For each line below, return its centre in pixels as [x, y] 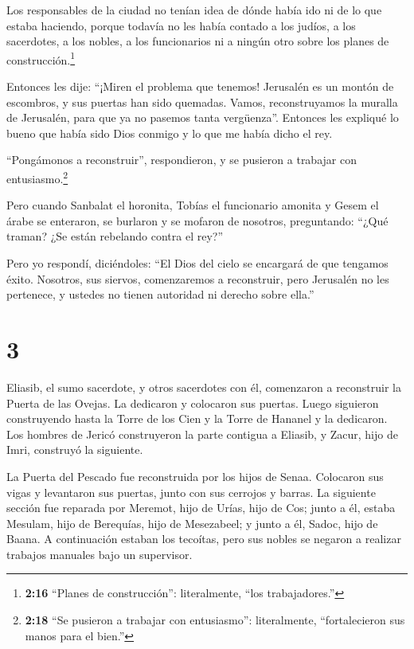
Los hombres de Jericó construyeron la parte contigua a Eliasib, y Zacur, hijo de [202, 434]
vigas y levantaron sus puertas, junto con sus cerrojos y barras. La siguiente [191, 492]
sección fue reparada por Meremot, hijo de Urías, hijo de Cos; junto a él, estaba [201, 508]
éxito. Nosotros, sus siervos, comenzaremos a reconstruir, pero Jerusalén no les [198, 278]
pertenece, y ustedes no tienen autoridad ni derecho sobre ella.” [160, 294]
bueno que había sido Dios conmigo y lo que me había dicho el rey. [170, 133]
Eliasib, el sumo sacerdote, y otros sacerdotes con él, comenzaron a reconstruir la [204, 387]
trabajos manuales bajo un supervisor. [100, 554]
